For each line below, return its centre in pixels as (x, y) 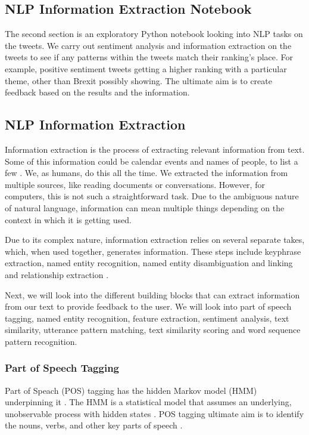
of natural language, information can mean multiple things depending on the (145, 207)
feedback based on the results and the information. (97, 92)
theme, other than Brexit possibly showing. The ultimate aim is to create (138, 80)
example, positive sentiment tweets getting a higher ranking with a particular (146, 68)
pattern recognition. (41, 341)
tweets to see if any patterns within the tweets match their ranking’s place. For (149, 57)
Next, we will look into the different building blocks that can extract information (152, 294)
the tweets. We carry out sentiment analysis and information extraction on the (148, 45)
